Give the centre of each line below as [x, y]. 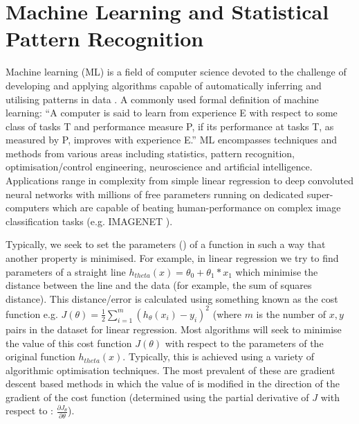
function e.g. [32, 313]
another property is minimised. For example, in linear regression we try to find [172, 258]
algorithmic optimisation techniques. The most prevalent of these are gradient [171, 370]
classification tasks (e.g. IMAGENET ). [89, 221]
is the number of [291, 313]
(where [227, 313]
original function [40, 356]
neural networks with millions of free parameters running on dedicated [155, 194]
